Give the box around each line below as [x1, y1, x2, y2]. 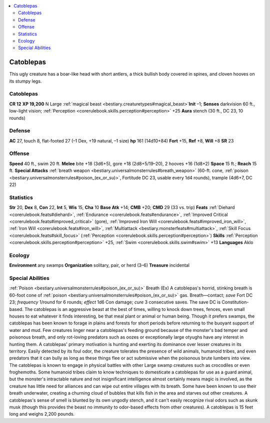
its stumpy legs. [9, 78, 42, 84]
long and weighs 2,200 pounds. [9, 411, 75, 417]
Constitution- [221, 299, 249, 305]
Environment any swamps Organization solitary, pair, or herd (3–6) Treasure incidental [9, 262, 190, 268]
